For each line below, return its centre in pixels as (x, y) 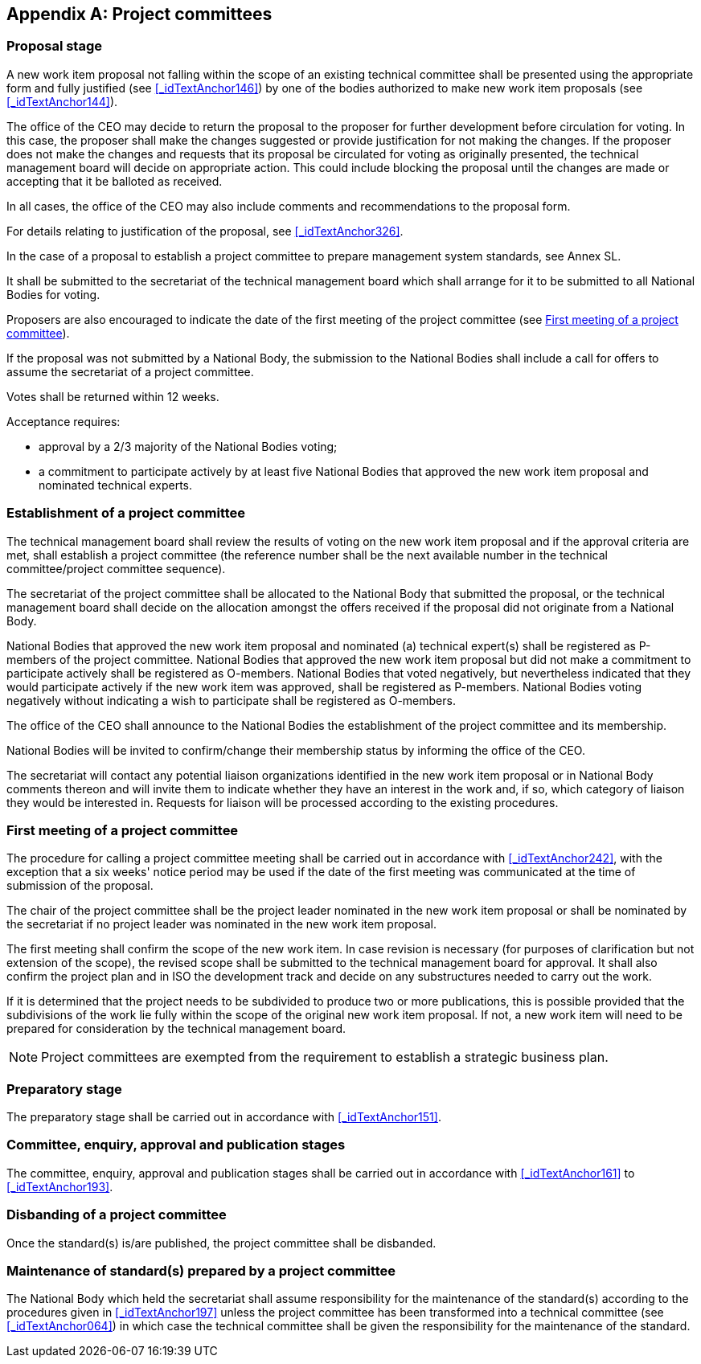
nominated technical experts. (116, 485)
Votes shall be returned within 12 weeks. (113, 396)
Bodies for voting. (53, 294)
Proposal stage (55, 46)
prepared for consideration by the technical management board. (176, 1029)
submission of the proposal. (80, 886)
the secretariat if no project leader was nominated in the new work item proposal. (221, 924)
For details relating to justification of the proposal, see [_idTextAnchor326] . (205, 231)
